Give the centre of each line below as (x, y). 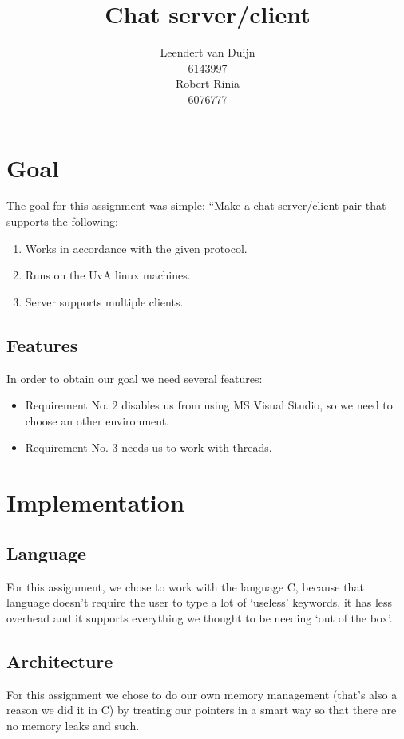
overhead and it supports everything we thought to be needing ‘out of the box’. (200, 617)
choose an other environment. (97, 420)
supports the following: (62, 221)
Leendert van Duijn (208, 52)
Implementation (95, 502)
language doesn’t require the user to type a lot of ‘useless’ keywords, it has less (200, 602)
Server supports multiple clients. (104, 301)
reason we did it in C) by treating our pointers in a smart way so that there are (202, 710)
